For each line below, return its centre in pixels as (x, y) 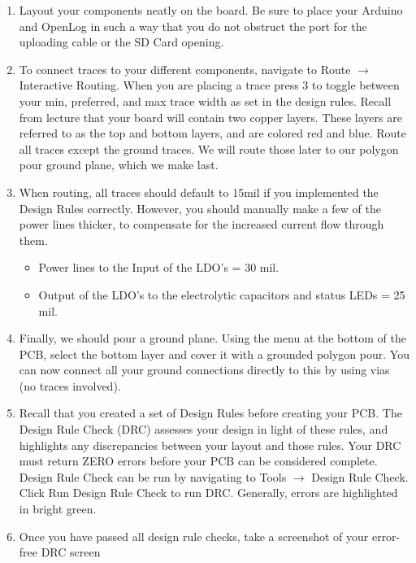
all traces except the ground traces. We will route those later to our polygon (209, 148)
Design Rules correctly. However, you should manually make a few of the (200, 208)
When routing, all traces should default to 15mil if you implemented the (199, 192)
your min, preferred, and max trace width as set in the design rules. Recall (205, 100)
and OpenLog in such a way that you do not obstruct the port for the (193, 26)
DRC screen (71, 552)
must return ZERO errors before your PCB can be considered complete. (198, 461)
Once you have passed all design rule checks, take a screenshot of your (194, 536)
